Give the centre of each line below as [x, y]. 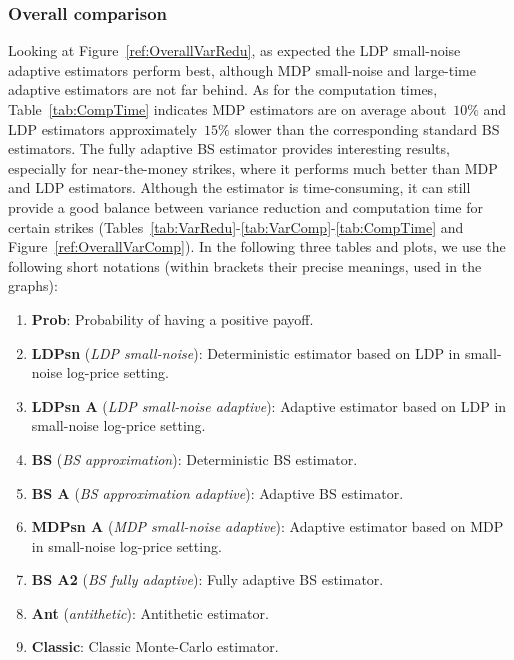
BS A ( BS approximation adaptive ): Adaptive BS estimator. [217, 492]
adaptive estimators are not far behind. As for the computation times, [223, 89]
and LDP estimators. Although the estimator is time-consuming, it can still [239, 187]
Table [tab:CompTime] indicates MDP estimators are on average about [227, 109]
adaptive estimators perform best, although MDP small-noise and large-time [242, 69]
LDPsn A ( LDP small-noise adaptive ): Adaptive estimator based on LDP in [269, 405]
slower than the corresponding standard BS [367, 128]
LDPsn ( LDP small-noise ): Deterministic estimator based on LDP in [246, 352]
